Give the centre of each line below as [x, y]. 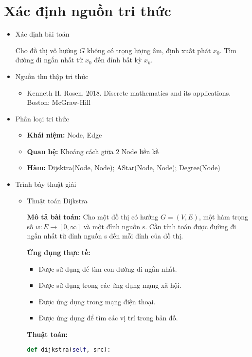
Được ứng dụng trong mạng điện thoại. [97, 301]
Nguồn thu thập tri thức [52, 76]
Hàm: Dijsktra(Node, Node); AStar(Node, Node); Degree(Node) [124, 168]
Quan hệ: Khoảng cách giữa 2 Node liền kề [93, 151]
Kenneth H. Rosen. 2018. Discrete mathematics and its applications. [129, 92]
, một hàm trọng [224, 217]
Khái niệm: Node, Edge [64, 135]
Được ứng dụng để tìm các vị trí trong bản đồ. [108, 318]
